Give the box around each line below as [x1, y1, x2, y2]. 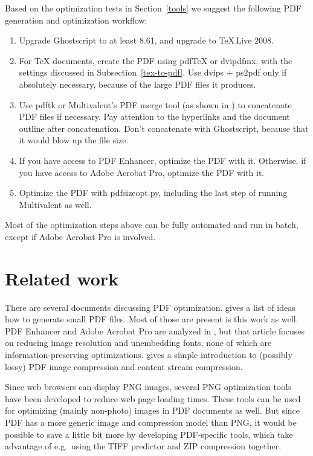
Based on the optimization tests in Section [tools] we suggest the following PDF [5, 2, 302, 14]
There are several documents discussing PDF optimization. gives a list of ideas [5, 301, 295, 313]
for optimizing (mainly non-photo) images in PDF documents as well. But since [5, 404, 300, 417]
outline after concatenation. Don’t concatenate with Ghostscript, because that [19, 122, 309, 134]
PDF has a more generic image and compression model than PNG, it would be [5, 415, 297, 428]
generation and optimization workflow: [5, 13, 147, 26]
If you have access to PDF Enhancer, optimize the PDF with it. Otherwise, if [19, 154, 306, 166]
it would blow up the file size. [19, 134, 129, 146]
